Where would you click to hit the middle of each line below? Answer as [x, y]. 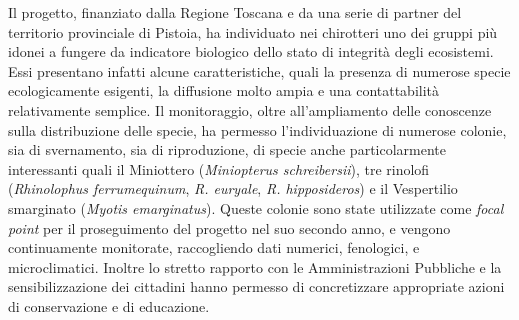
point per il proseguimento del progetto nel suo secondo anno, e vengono [229, 227]
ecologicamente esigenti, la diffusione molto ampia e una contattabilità [224, 90]
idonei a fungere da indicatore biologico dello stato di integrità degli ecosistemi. [251, 51]
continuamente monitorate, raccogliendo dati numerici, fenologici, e [214, 247]
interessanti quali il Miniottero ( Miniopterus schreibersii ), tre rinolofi [219, 168]
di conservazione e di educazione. [109, 305]
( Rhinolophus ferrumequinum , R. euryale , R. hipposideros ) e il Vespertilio [233, 188]
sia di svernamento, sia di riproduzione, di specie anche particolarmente [227, 149]
